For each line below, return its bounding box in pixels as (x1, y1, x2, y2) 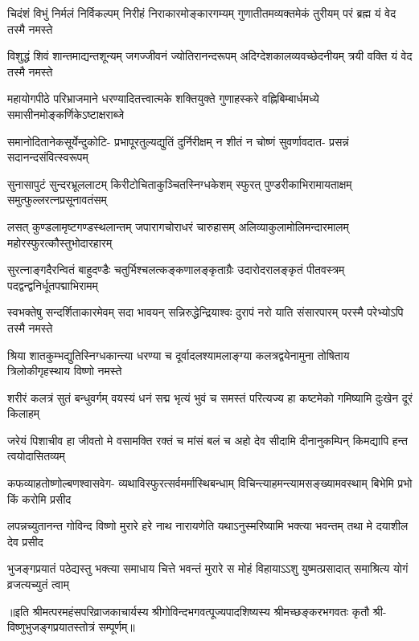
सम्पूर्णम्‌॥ (98, 619, 135, 635)
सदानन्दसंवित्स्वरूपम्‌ (7, 149, 88, 165)
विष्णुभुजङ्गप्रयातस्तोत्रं (7, 619, 95, 635)
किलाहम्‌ (7, 405, 40, 422)
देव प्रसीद (7, 533, 43, 549)
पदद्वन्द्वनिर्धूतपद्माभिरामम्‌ (7, 276, 98, 293)
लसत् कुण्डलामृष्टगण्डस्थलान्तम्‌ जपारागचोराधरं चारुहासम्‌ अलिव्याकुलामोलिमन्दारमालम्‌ (7, 218, 349, 235)
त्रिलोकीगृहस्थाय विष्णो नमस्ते (7, 362, 122, 379)
